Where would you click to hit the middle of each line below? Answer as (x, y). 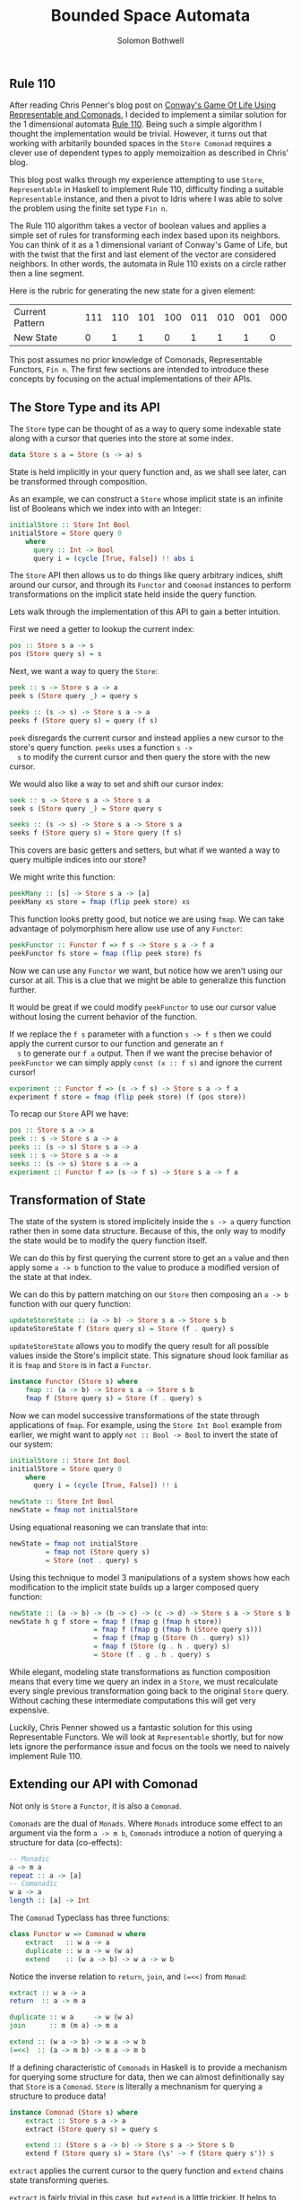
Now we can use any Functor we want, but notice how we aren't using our (146, 970)
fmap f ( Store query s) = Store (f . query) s (114, 1398)
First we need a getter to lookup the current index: (102, 629)
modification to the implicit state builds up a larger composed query (134, 1587)
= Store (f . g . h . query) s (152, 1655)
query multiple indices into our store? (78, 860)
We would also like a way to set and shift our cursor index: (116, 784)
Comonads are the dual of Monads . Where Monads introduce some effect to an (146, 1823)
